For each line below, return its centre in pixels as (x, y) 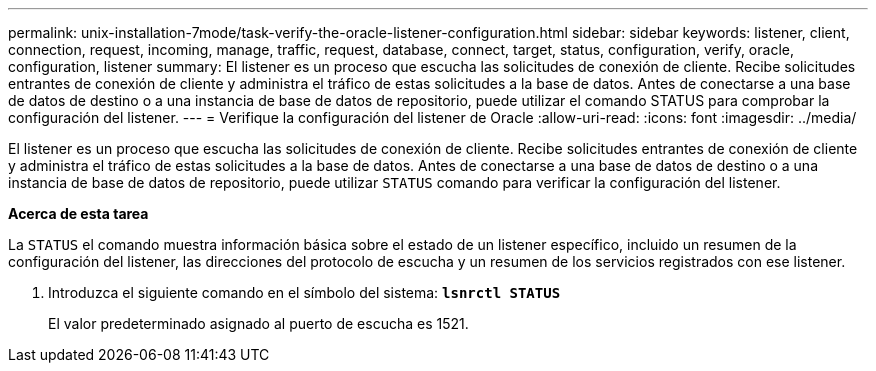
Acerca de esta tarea (78, 213)
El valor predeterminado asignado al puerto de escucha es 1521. (258, 323)
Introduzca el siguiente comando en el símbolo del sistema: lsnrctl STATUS (304, 292)
